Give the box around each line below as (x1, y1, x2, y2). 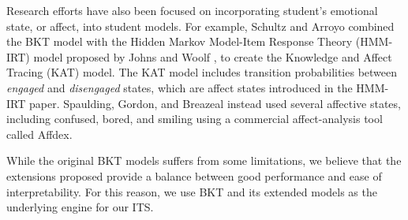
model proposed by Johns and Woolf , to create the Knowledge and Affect (33, 48, 392, 65)
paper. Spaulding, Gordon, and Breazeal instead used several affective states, (28, 95, 401, 111)
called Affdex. (6, 125, 73, 142)
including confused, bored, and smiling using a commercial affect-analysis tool (6, 110, 383, 127)
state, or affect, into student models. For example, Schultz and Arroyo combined (6, 17, 395, 34)
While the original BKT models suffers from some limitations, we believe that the (6, 152, 402, 169)
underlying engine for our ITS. (6, 199, 154, 215)
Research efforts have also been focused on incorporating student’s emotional (6, 2, 378, 18)
